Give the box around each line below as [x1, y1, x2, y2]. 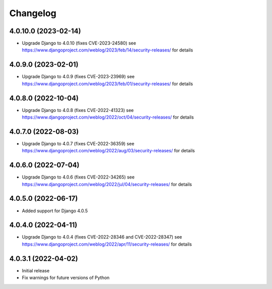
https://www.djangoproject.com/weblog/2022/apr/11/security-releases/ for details [22, 241, 192, 247]
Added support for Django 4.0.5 [22, 207, 88, 214]
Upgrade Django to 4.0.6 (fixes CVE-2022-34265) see [22, 174, 135, 180]
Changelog [9, 8, 56, 19]
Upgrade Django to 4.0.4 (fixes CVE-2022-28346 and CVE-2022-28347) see [22, 234, 182, 240]
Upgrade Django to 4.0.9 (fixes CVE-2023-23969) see [22, 74, 135, 80]
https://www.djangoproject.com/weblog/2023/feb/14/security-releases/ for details [22, 47, 193, 53]
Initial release [22, 267, 50, 273]
